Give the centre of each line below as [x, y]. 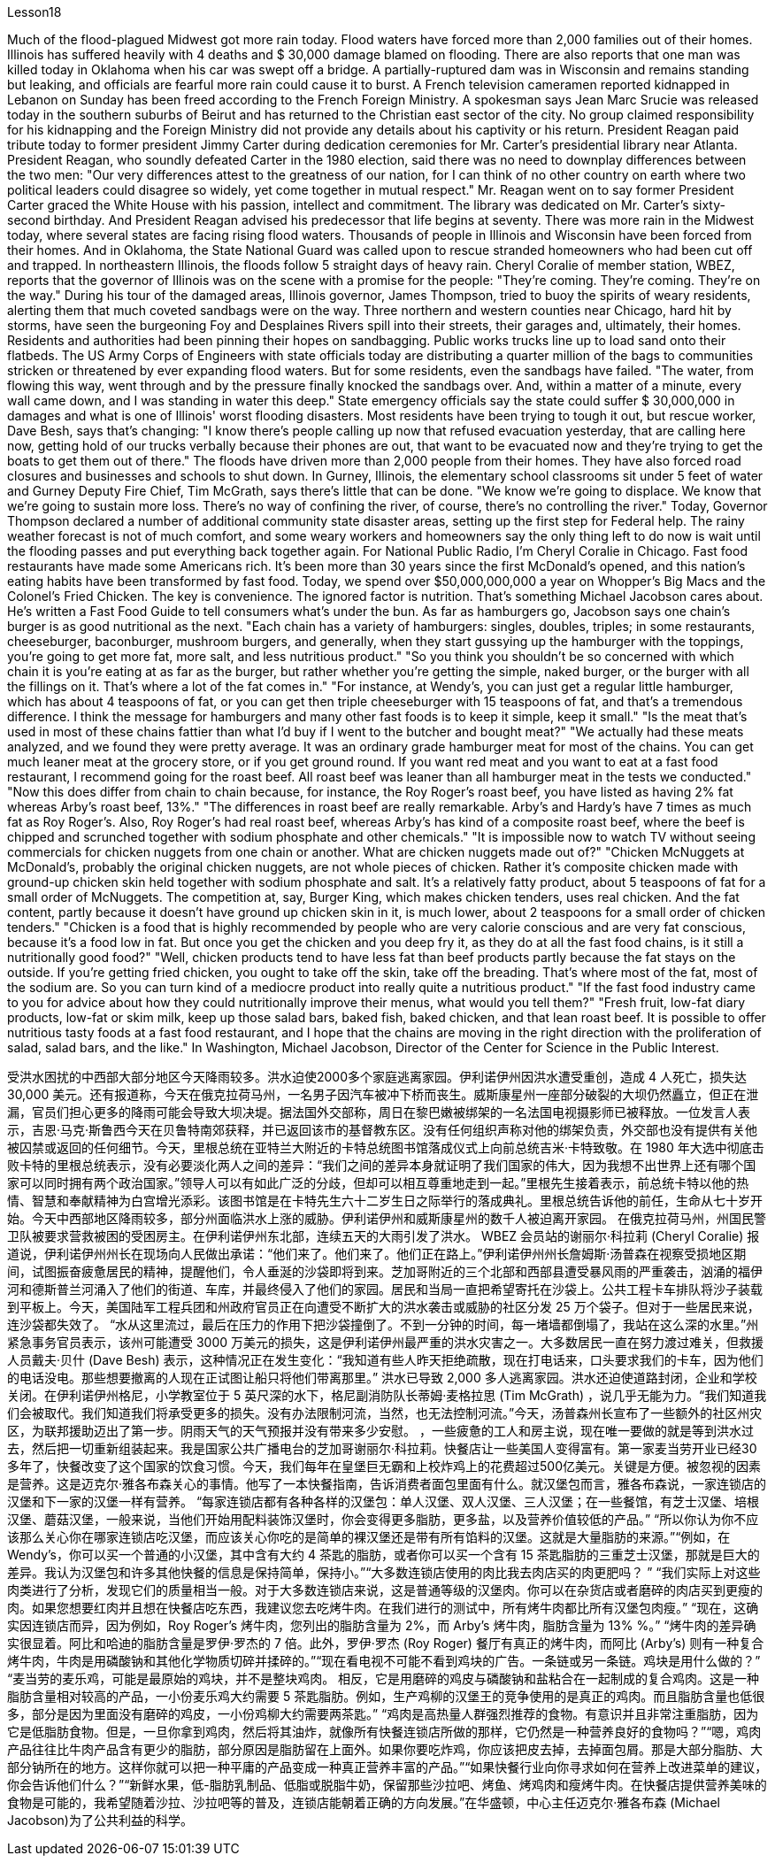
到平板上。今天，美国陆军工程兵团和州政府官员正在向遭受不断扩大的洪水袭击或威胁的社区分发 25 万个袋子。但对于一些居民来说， [384, 1307]
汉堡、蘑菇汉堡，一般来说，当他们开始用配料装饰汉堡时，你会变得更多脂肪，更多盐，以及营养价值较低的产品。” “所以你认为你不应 [383, 1519]
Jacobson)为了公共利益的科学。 [100, 1820]
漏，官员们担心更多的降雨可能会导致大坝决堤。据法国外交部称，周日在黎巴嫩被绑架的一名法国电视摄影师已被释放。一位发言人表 [379, 1112]
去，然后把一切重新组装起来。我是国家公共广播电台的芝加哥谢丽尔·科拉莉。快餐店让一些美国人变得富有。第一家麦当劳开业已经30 [382, 1448]
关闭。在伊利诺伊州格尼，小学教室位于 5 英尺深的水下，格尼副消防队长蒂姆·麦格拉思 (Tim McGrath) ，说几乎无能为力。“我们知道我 [387, 1395]
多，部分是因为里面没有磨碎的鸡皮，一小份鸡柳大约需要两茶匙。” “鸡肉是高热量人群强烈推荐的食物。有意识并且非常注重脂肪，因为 [383, 1714]
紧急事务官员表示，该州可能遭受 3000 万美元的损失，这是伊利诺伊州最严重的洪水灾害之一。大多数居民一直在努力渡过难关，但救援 [386, 1342]
